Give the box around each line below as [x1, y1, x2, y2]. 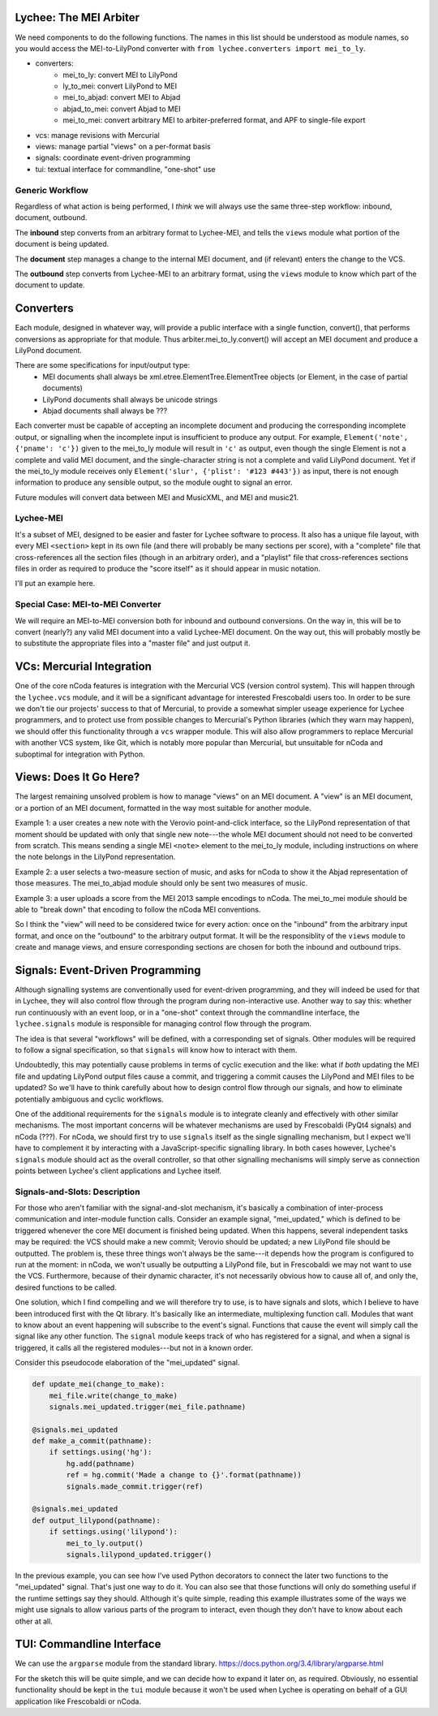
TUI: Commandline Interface [15, 1637, 161, 1651]
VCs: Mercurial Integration [15, 660, 152, 674]
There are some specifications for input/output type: [15, 360, 191, 370]
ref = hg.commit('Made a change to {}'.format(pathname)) [66, 1470, 302, 1480]
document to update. [15, 280, 85, 290]
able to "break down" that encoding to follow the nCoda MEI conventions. [15, 904, 261, 914]
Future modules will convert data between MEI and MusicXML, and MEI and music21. [15, 492, 299, 502]
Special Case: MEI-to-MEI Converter [15, 599, 161, 610]
